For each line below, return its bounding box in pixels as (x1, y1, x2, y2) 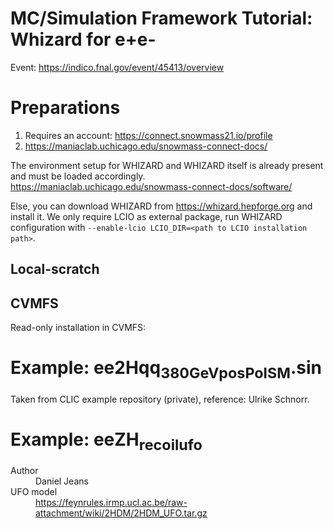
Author (10, 465, 39, 477)
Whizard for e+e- (10, 28, 157, 51)
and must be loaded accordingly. (10, 170, 146, 182)
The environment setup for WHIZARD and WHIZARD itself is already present (10, 159, 324, 171)
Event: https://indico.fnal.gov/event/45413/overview (10, 61, 225, 73)
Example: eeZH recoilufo (10, 428, 203, 454)
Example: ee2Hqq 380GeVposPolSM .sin (10, 357, 323, 382)
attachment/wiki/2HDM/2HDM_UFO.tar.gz (35, 507, 208, 519)
